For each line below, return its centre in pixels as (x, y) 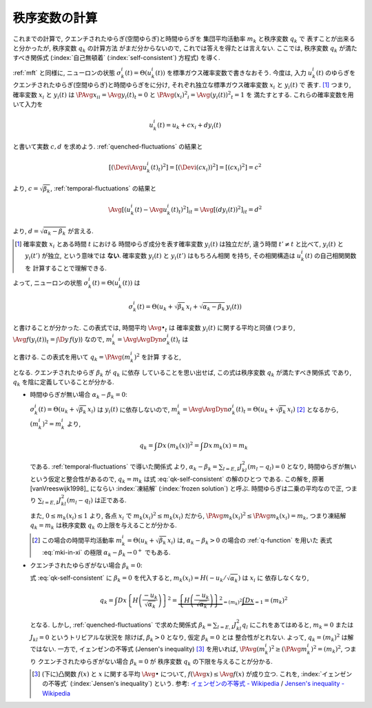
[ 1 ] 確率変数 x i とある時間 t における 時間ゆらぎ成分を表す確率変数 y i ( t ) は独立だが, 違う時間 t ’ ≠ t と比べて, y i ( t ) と (179, 245)
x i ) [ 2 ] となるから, (313, 410)
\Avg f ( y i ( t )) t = (34, 340)
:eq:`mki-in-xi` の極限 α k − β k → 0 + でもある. (106, 553)
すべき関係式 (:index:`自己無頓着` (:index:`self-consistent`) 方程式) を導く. (116, 58)
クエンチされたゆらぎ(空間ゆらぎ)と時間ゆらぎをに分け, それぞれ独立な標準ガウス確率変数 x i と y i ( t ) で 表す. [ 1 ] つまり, (182, 86)
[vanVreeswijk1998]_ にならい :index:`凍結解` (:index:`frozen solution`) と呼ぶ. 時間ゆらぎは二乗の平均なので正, (187, 488)
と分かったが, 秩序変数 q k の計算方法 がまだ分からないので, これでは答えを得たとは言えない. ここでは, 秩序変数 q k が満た (185, 49)
